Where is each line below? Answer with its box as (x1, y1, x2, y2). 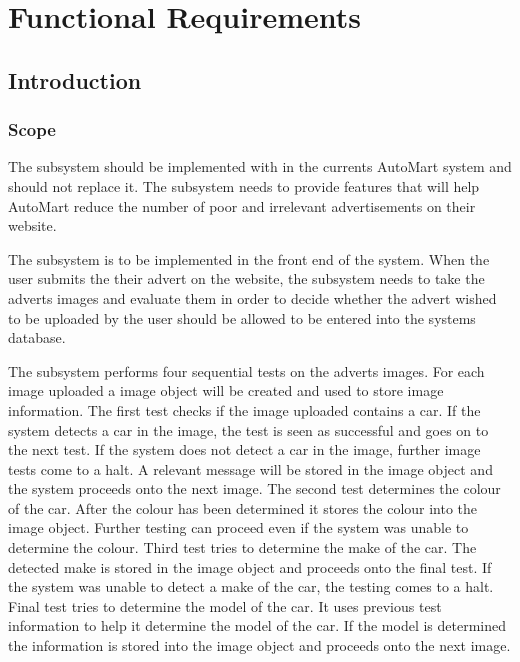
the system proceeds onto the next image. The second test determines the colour (8, 478, 501, 499)
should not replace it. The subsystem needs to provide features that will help (8, 175, 480, 196)
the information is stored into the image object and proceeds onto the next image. (8, 635, 511, 656)
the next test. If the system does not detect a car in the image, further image (8, 439, 481, 460)
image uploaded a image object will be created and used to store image (8, 380, 444, 401)
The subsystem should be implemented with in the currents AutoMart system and (8, 156, 512, 177)
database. (8, 327, 66, 348)
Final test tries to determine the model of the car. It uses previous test (8, 595, 442, 616)
